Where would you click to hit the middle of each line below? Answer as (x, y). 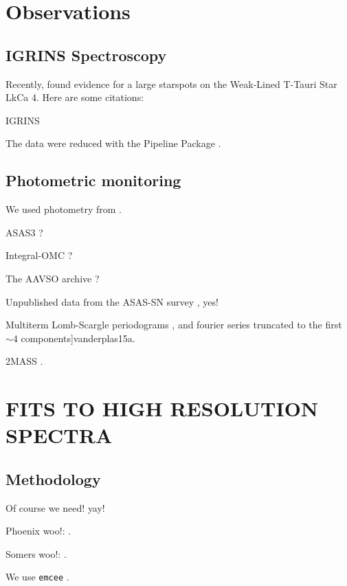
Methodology (53, 478)
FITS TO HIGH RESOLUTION (162, 408)
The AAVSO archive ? (53, 278)
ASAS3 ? (24, 232)
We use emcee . (37, 577)
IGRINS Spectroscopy (86, 55)
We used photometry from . (64, 209)
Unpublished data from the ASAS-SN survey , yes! (112, 301)
